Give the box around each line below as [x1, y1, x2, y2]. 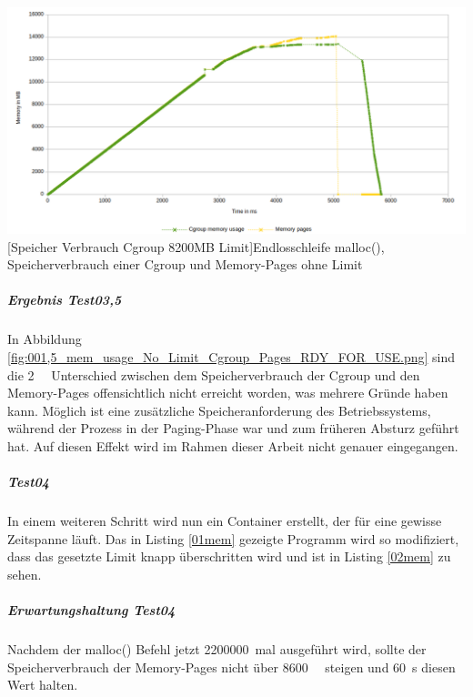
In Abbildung [7, 329, 82, 348]
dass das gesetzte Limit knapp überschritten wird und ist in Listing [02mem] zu [7, 547, 451, 566]
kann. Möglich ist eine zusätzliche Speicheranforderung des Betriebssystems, [7, 400, 431, 419]
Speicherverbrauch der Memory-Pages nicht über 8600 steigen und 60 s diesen [7, 657, 456, 676]
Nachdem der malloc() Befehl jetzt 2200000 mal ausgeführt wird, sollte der [7, 640, 427, 659]
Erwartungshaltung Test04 [7, 601, 176, 620]
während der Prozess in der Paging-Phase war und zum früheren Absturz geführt [7, 419, 459, 438]
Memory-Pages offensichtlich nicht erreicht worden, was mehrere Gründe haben [7, 383, 448, 402]
